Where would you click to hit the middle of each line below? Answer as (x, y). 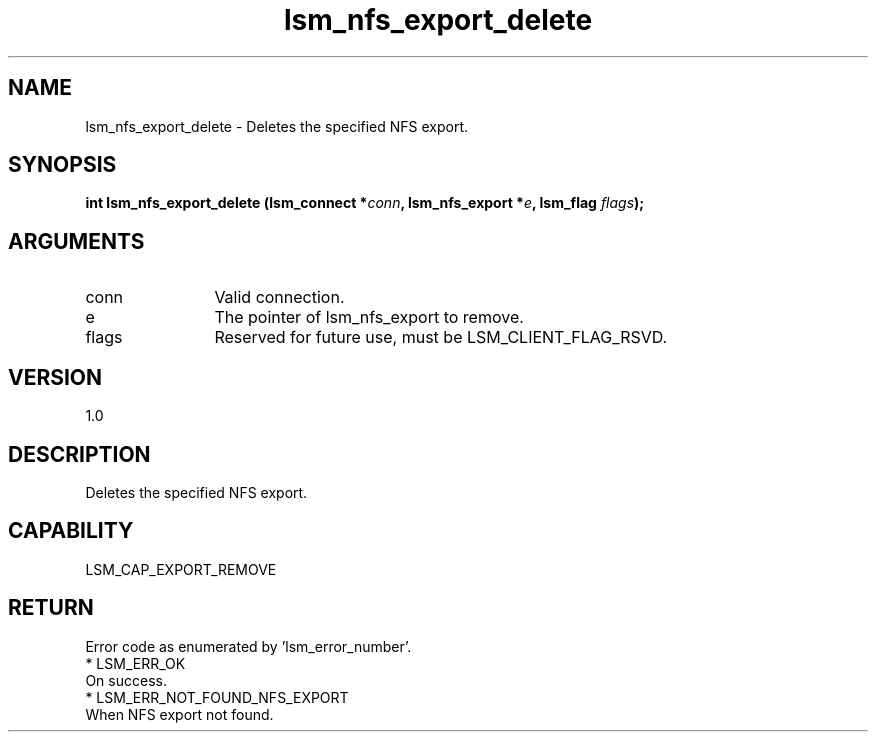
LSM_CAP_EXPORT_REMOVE (181, 569)
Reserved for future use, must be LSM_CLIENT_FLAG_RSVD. (441, 337)
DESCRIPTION (79, 454)
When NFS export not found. (179, 714)
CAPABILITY (71, 531)
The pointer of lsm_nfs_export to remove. (369, 317)
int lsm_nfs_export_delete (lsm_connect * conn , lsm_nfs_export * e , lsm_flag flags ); (365, 203)
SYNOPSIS (62, 165)
